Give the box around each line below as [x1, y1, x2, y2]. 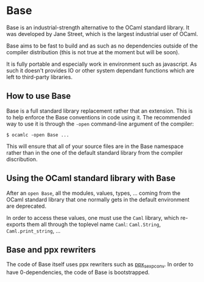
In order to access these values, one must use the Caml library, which [6, 214, 180, 221]
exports [6, 220, 26, 228]
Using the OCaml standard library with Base [6, 173, 175, 183]
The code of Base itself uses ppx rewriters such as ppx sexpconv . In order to [6, 261, 194, 270]
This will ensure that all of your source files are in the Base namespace [6, 143, 184, 150]
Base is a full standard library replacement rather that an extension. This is [6, 107, 193, 115]
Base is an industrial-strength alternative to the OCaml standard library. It [6, 24, 190, 31]
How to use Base [6, 91, 71, 101]
